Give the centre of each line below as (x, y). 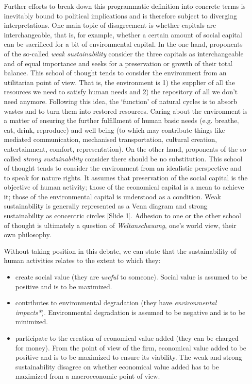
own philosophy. (28, 235)
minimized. (32, 322)
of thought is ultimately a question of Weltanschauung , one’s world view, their (120, 225)
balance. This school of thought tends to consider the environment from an (115, 73)
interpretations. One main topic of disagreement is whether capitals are (110, 25)
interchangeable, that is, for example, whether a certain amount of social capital (123, 34)
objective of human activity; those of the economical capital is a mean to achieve (124, 187)
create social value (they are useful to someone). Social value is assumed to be (131, 277)
